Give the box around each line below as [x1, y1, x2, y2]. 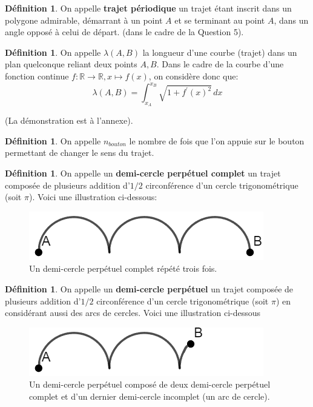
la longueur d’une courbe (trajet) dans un [142, 45, 297, 58]
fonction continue [5, 69, 69, 82]
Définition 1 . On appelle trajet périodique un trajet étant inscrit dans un [5, 2, 292, 14]
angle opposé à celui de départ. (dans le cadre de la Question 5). [5, 25, 244, 38]
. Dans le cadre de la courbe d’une [156, 58, 284, 70]
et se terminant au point [174, 13, 265, 26]
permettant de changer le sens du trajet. [5, 146, 154, 159]
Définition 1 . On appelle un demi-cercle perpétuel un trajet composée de [5, 283, 294, 295]
